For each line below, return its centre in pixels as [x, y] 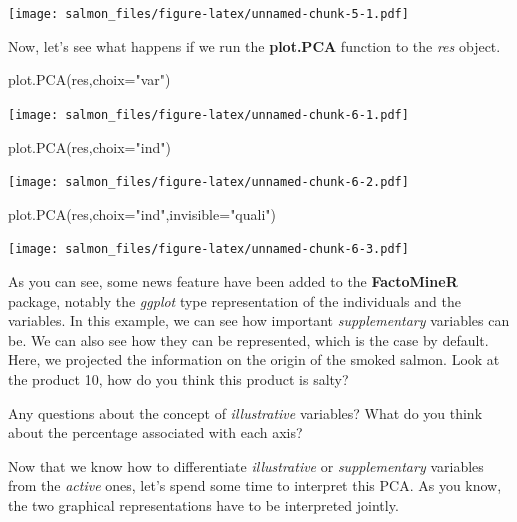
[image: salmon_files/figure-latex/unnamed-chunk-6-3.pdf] [208, 249]
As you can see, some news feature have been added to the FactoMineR [233, 281]
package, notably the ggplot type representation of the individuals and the [234, 300]
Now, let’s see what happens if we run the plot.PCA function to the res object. [254, 45]
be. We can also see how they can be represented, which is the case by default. [248, 339]
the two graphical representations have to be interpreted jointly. [203, 504]
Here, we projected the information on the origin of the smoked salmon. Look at [254, 359]
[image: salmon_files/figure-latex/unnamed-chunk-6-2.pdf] [208, 182]
